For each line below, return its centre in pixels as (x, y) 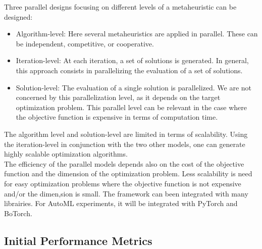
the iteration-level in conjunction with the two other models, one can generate (125, 144)
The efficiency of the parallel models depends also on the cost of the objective (124, 163)
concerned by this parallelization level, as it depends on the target (118, 97)
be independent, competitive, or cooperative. (85, 43)
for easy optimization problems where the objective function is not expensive (123, 183)
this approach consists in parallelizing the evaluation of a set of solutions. (129, 70)
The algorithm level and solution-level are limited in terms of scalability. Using (126, 134)
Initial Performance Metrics (78, 240)
